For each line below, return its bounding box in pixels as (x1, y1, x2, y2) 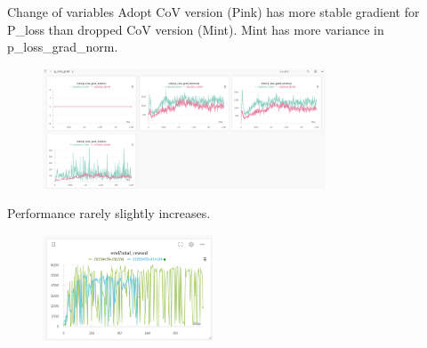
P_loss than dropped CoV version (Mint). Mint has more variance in (7, 20, 384, 38)
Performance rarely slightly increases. (7, 204, 211, 223)
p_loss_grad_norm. (7, 37, 118, 56)
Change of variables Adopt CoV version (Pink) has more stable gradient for (7, 3, 420, 20)
